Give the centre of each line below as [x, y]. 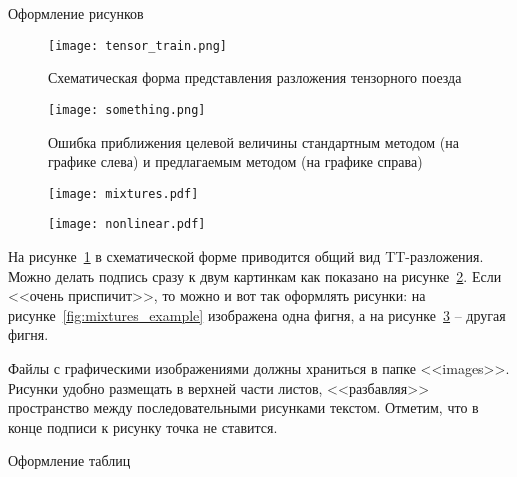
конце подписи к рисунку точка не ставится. [143, 426]
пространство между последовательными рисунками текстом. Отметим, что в [243, 407]
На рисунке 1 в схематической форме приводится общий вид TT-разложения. [246, 256]
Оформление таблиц [69, 460]
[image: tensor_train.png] [137, 45]
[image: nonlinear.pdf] [127, 224]
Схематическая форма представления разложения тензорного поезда [255, 77]
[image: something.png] [127, 109]
